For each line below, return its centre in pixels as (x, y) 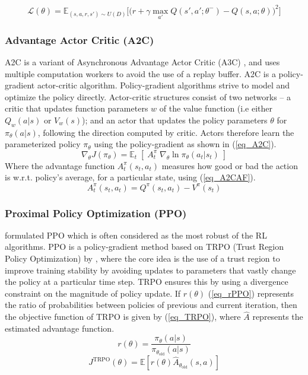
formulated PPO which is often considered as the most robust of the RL (136, 235)
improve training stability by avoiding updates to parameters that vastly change (150, 270)
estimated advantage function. (60, 328)
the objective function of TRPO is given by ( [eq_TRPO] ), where (123, 317)
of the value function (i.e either (216, 108)
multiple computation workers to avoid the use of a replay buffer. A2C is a (140, 73)
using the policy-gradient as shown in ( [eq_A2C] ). (185, 144)
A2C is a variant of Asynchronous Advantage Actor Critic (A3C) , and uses (142, 61)
